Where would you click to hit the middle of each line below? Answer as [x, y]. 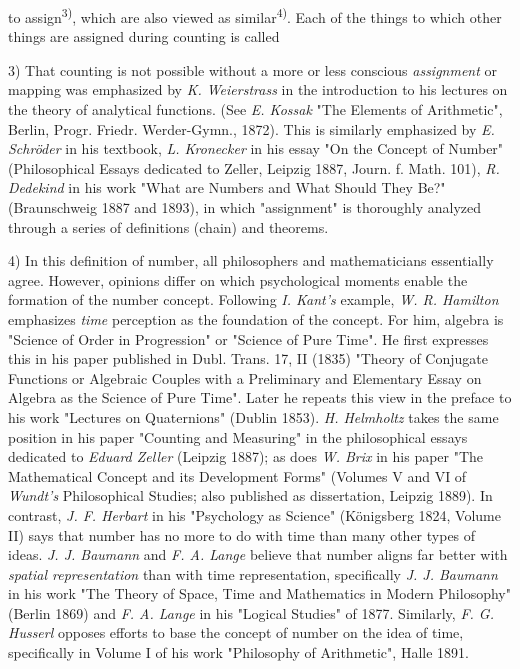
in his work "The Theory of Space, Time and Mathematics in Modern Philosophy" [259, 593]
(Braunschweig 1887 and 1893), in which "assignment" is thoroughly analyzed [245, 207]
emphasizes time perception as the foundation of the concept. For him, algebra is [256, 318]
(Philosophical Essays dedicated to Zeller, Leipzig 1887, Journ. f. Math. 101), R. [254, 167]
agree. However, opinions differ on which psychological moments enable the [238, 279]
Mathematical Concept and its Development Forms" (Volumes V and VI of [237, 475]
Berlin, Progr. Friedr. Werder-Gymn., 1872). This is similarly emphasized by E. [251, 128]
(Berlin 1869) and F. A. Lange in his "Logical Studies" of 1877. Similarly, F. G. [251, 612]
